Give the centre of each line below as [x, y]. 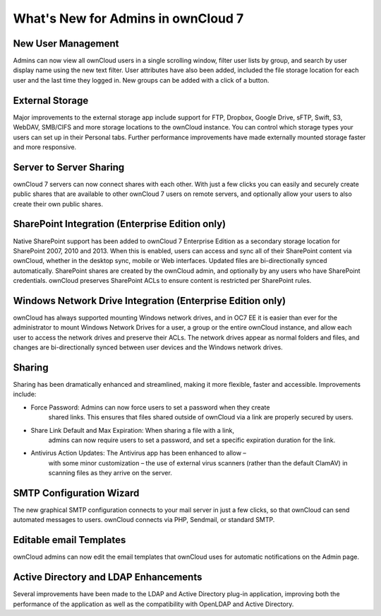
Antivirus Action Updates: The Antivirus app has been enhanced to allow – [139, 453]
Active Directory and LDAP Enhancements [108, 577]
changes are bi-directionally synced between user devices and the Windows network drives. [148, 347]
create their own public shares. [58, 204]
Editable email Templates [69, 540]
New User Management [66, 43]
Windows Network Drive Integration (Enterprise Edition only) [149, 301]
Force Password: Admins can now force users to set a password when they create [150, 407]
